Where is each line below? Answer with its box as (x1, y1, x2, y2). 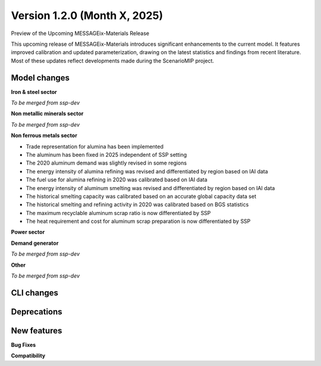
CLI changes (11, 288, 59, 298)
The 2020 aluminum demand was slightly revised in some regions (26, 159, 187, 166)
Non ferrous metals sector (11, 132, 77, 139)
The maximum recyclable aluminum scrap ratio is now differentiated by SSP (26, 209, 211, 216)
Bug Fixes (11, 341, 36, 348)
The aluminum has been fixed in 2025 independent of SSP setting (26, 151, 187, 158)
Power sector (11, 229, 45, 236)
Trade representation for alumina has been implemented (26, 143, 163, 150)
